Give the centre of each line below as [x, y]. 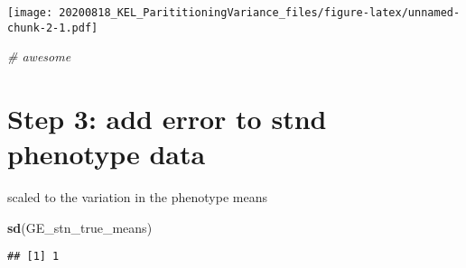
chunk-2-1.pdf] [53, 28]
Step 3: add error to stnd [167, 119]
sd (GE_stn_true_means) [80, 227]
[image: [30, 13]
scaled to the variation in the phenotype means [137, 197]
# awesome [39, 56]
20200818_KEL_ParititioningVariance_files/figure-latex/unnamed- [260, 13]
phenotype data [107, 154]
